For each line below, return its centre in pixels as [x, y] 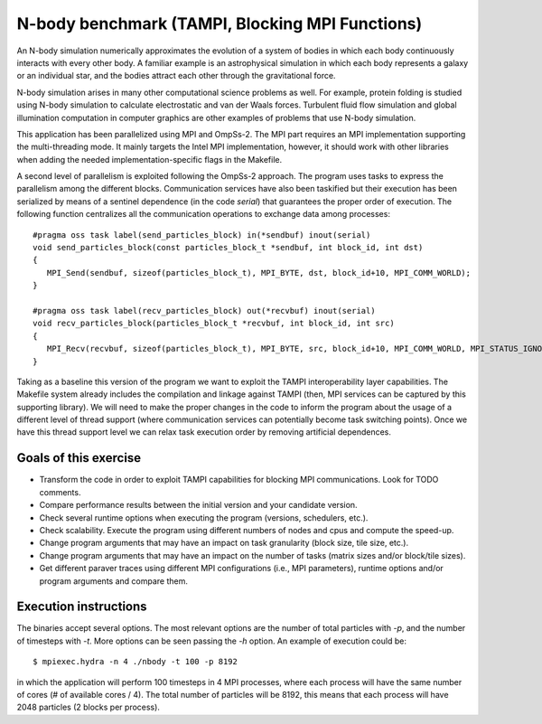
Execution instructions [82, 607]
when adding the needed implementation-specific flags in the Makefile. [150, 159]
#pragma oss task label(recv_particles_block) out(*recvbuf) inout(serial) [204, 310]
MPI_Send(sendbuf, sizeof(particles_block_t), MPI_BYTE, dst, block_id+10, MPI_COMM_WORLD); [259, 273]
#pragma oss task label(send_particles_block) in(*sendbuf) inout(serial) [202, 235]
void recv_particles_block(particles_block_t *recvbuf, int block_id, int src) [214, 324]
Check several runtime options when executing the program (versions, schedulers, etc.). [204, 517]
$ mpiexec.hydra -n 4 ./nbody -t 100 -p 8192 [135, 662]
